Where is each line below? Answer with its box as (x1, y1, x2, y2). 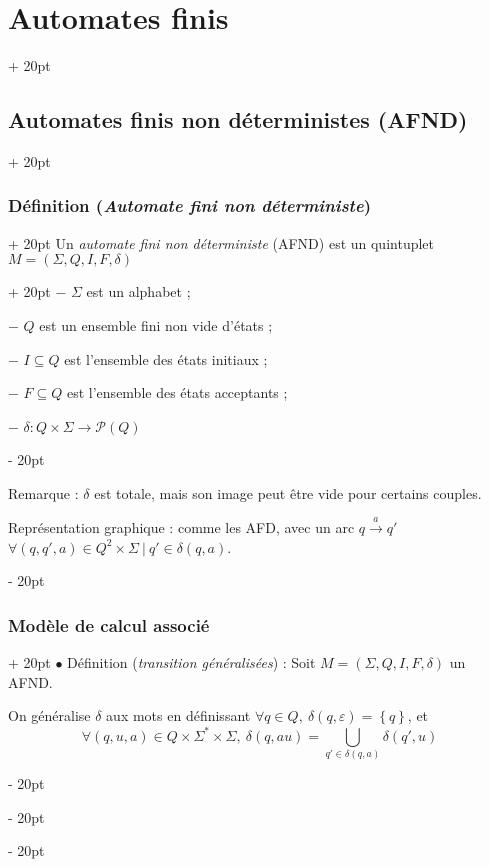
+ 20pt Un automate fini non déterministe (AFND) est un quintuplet (8, 232, 435, 253)
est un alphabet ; (86, 281, 191, 302)
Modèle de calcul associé (8, 612, 210, 637)
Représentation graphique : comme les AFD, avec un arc (8, 517, 355, 538)
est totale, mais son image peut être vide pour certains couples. (94, 482, 482, 503)
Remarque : (8, 482, 79, 503)
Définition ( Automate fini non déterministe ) (8, 193, 371, 218)
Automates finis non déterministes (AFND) (8, 104, 468, 135)
